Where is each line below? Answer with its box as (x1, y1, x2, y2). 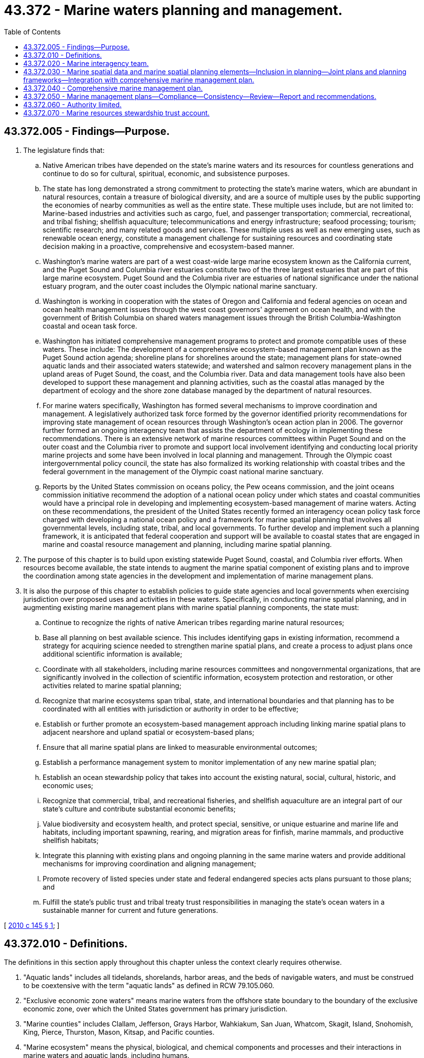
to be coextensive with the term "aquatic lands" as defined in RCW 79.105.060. (23, 981, 274, 990)
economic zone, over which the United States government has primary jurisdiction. (23, 1005, 288, 1013)
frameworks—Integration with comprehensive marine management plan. (23, 75, 254, 84)
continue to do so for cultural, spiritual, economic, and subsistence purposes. (43, 169, 290, 178)
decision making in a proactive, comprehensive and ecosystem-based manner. (43, 242, 295, 250)
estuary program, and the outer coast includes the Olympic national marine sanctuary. (43, 281, 317, 290)
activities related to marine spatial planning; (43, 681, 182, 690)
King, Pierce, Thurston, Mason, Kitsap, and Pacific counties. (23, 1028, 215, 1037)
